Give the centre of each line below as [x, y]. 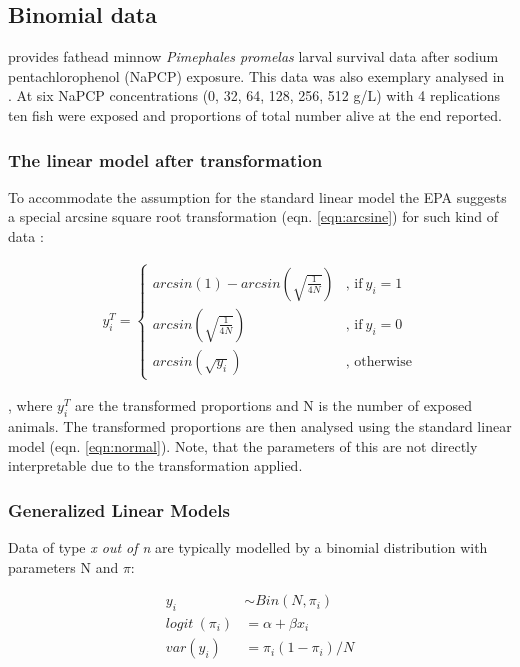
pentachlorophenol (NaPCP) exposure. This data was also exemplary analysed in [256, 75]
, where [30, 405]
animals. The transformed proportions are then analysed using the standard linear [260, 426]
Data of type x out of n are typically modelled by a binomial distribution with [248, 547]
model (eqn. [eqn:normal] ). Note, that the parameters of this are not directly [243, 445]
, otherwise [378, 361]
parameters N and [63, 566]
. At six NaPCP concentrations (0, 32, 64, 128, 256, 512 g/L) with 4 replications [254, 95]
